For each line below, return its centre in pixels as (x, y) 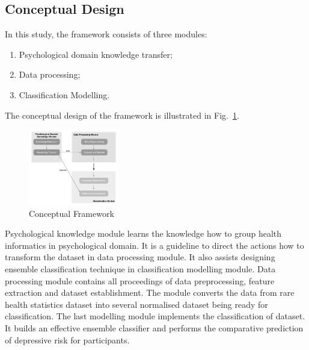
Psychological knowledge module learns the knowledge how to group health (143, 233)
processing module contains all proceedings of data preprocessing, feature (140, 280)
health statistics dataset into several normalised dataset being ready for (136, 304)
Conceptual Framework (72, 213)
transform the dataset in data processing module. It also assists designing (140, 257)
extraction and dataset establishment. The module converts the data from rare (150, 292)
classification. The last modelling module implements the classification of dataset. (155, 316)
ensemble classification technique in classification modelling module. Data (140, 269)
